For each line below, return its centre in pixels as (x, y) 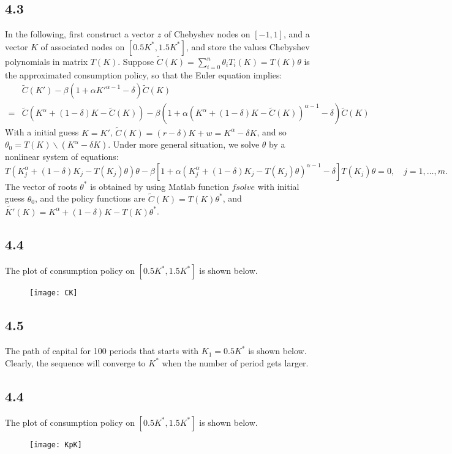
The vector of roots (41, 186)
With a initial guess (42, 132)
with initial (278, 186)
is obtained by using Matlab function (160, 186)
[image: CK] (54, 293)
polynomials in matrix (47, 62)
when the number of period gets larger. (235, 362)
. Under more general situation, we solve (184, 144)
